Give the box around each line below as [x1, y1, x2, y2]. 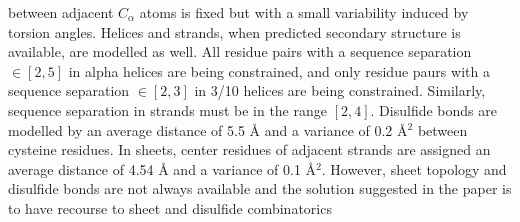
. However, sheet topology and [321, 158, 507, 179]
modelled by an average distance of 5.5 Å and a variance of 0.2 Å [8, 119, 408, 140]
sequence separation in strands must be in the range [8, 99, 327, 120]
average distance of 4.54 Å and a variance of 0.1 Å [8, 158, 317, 179]
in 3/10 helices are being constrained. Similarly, [194, 80, 486, 101]
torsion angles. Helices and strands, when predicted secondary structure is [8, 21, 461, 42]
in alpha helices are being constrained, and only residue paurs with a [68, 60, 490, 81]
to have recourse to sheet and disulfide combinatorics [8, 197, 332, 218]
